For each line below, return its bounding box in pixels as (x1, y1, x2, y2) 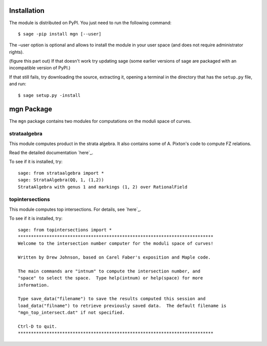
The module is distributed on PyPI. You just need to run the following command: (9, 20, 172, 26)
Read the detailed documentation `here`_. (9, 150, 93, 155)
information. (18, 282, 49, 288)
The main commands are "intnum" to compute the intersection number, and (18, 268, 201, 274)
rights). (9, 49, 24, 55)
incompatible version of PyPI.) (9, 65, 71, 71)
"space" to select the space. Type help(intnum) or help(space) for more (18, 275, 203, 281)
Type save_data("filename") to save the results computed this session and (18, 296, 206, 302)
